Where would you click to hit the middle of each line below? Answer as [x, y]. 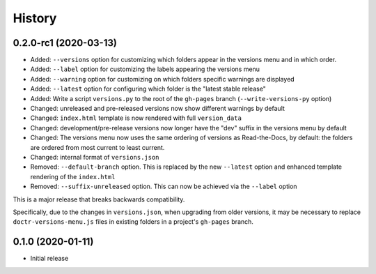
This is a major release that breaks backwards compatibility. [99, 199]
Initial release [49, 259]
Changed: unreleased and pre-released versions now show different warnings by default [158, 109]
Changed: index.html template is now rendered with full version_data [136, 118]
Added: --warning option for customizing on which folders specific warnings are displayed [163, 79]
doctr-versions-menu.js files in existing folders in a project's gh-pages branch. [133, 222]
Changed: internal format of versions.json [95, 157]
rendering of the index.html [73, 176]
